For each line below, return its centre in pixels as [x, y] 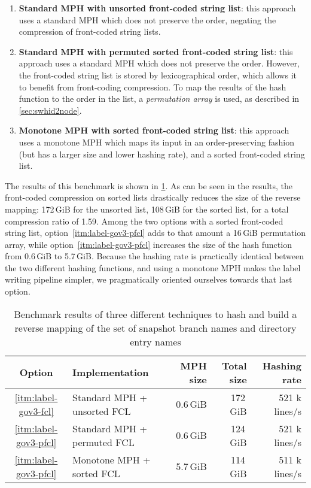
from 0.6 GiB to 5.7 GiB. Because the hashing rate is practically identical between [155, 256]
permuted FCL [103, 442]
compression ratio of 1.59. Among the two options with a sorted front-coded [144, 221]
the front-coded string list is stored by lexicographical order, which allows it [158, 75]
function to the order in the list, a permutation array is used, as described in [159, 98]
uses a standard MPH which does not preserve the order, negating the [147, 19]
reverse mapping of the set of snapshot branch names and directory [155, 328]
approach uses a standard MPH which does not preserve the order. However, [159, 63]
